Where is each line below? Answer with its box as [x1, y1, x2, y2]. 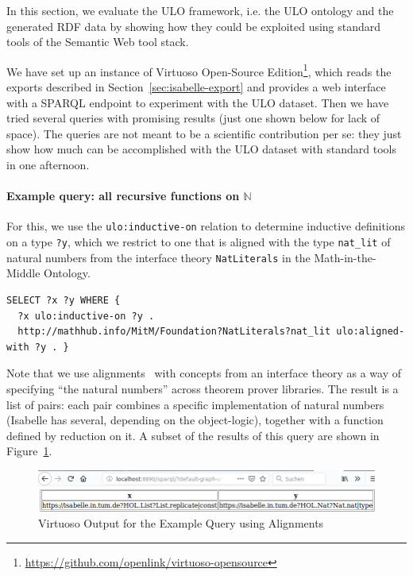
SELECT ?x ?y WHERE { [6, 294, 121, 306]
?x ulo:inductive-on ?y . [17, 310, 155, 322]
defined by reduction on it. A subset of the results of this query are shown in [6, 427, 380, 443]
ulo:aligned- [336, 326, 405, 338]
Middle [6, 265, 41, 281]
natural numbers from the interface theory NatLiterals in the [6, 249, 311, 265]
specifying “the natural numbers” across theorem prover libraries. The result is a [6, 380, 399, 396]
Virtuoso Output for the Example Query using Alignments [38, 515, 324, 532]
